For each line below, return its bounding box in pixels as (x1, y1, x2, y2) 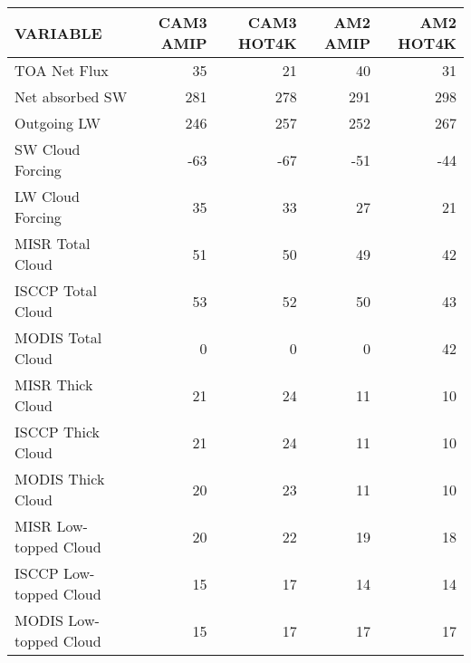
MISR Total (14, 233, 91, 254)
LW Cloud (14, 186, 80, 207)
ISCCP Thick (14, 421, 101, 442)
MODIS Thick (14, 468, 105, 489)
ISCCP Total (14, 280, 97, 301)
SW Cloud (14, 139, 81, 159)
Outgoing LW (14, 112, 101, 133)
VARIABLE (14, 22, 102, 43)
